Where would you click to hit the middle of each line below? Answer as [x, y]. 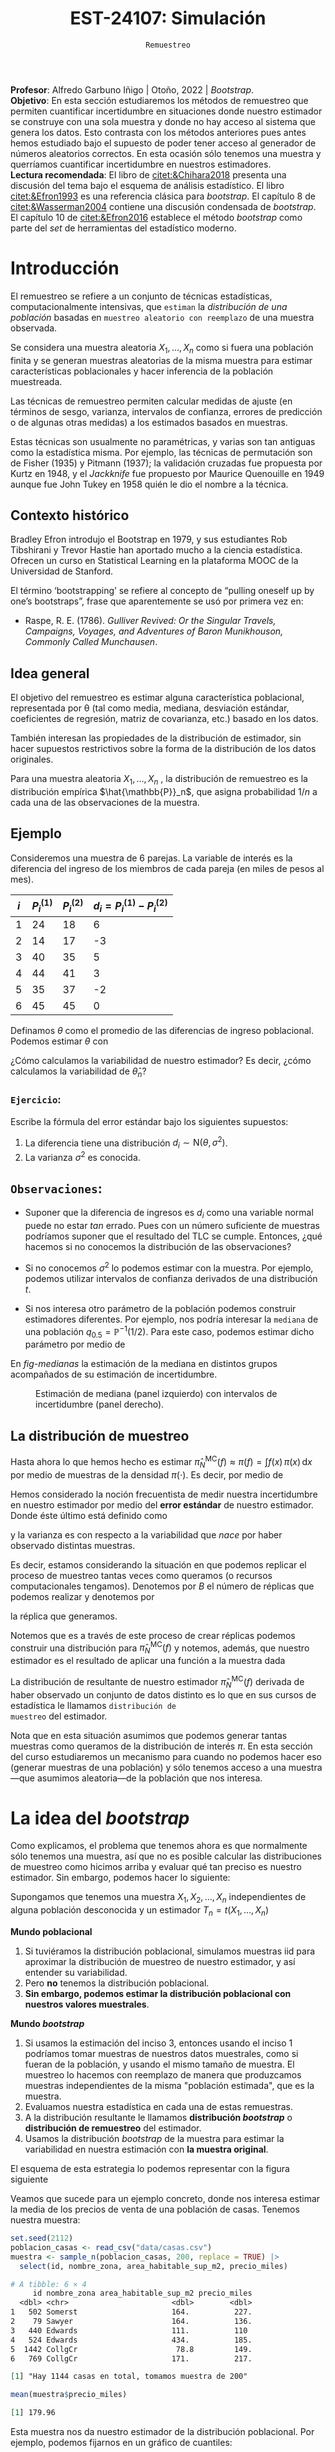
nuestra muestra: [45, 2220]
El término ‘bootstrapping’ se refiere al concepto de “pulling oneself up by [162, 591]
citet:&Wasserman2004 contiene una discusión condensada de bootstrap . [163, 206]
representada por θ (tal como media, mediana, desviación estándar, [150, 708]
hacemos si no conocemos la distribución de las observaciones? [158, 1247]
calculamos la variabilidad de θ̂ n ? [78, 1072]
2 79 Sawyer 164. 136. [131, 2322]
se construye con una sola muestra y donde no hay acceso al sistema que [163, 121]
